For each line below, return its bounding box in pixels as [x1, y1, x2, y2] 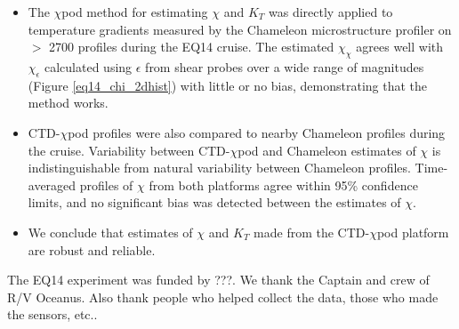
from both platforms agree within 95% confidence [149, 175, 418, 194]
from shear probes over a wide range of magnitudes [145, 57, 424, 76]
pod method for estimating [61, 3, 208, 20]
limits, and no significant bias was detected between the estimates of [28, 193, 401, 212]
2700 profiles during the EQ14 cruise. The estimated [49, 37, 334, 56]
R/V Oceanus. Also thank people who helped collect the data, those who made [7, 287, 439, 306]
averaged [28, 175, 76, 194]
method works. [28, 93, 109, 112]
